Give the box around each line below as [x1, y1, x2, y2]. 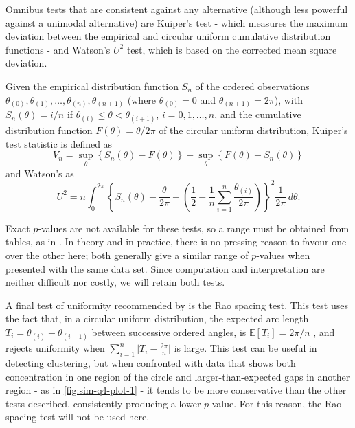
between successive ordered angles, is [91, 324, 247, 339]
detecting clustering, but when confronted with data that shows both [5, 355, 296, 370]
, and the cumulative [214, 107, 301, 122]
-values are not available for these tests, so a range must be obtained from [38, 221, 350, 235]
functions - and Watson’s [5, 42, 111, 56]
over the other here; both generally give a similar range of [5, 247, 249, 262]
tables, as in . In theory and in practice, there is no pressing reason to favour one [5, 234, 347, 249]
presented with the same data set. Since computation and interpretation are [5, 261, 325, 275]
